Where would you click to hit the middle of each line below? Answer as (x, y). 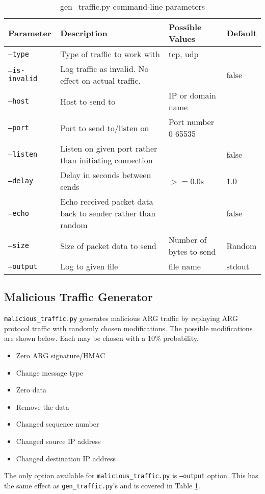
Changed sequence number (58, 424)
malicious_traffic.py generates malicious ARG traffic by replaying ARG (121, 318)
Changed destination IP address (66, 458)
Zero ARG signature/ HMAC (61, 355)
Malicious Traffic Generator (78, 297)
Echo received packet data (107, 201)
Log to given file (89, 266)
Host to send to (88, 101)
